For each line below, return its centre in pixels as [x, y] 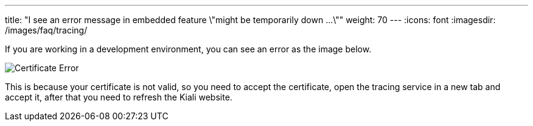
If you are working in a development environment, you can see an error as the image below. [188, 49]
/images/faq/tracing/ [46, 30]
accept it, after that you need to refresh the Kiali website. [119, 97]
